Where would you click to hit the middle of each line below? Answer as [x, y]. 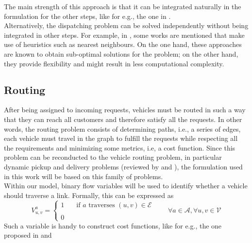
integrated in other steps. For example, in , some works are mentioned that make [124, 35]
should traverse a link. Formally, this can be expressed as [89, 195]
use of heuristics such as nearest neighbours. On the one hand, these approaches [123, 44]
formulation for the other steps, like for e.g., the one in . [87, 16]
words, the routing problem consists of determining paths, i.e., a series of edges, [122, 129]
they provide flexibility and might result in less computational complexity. [114, 63]
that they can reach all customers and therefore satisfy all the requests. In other [123, 119]
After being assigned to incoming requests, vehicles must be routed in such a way [125, 110]
